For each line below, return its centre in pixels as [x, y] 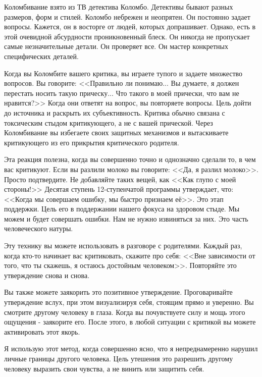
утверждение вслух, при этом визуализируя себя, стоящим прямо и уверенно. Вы [129, 302]
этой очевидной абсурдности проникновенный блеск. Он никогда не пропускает [127, 36]
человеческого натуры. [39, 228]
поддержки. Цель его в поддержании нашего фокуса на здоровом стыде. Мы [122, 209]
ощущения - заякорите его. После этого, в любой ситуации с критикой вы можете [130, 322]
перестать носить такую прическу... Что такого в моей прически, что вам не [122, 93]
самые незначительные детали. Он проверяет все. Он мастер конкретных [116, 46]
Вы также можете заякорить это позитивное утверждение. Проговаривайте [118, 292]
